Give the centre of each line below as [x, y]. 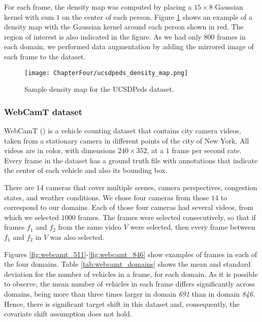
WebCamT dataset [43, 111]
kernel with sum [29, 16]
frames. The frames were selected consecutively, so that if [167, 217]
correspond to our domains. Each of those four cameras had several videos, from [129, 207]
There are [19, 187]
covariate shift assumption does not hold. [68, 314]
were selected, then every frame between [193, 227]
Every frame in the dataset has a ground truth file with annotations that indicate [131, 160]
